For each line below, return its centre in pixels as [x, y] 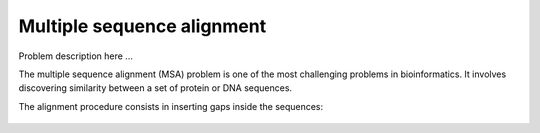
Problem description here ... [76, 56]
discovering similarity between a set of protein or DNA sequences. [155, 88]
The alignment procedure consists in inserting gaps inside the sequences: [171, 106]
